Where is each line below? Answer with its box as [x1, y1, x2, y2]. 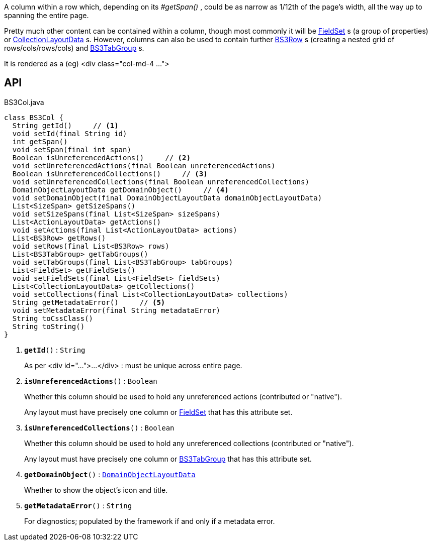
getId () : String [24, 345, 85, 354]
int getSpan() [12, 137, 68, 146]
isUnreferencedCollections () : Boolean [24, 423, 175, 432]
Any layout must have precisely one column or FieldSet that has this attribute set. [24, 407, 293, 416]
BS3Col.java [4, 97, 44, 106]
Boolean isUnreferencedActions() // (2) [12, 153, 191, 162]
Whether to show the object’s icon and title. [24, 485, 168, 494]
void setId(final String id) [12, 129, 127, 138]
